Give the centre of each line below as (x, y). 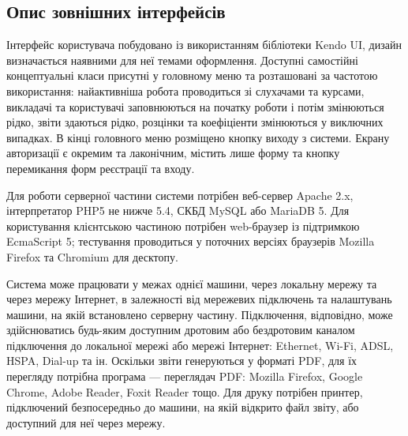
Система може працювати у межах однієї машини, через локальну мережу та (192, 283)
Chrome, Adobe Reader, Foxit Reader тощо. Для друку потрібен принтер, (185, 391)
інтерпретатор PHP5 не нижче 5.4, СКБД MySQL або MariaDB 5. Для (178, 210)
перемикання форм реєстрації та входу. (101, 168)
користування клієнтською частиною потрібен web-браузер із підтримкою (183, 226)
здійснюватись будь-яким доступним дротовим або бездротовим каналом (181, 330)
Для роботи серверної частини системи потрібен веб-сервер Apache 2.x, (180, 195)
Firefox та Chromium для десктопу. (92, 256)
